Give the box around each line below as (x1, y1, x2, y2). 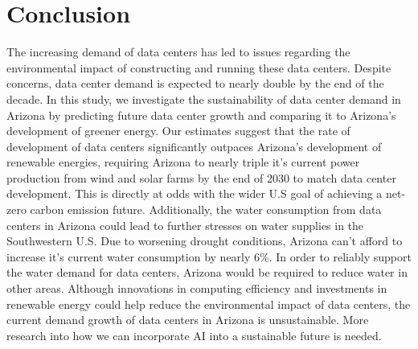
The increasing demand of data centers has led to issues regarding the (6, 43, 350, 60)
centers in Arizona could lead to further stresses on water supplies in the (6, 216, 364, 233)
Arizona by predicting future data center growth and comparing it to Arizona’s (6, 106, 396, 123)
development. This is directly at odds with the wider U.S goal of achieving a (6, 185, 383, 202)
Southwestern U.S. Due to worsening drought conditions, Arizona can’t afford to (6, 232, 403, 249)
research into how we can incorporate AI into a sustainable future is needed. (6, 326, 382, 343)
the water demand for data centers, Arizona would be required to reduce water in (6, 264, 408, 281)
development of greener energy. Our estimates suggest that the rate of (6, 122, 350, 139)
